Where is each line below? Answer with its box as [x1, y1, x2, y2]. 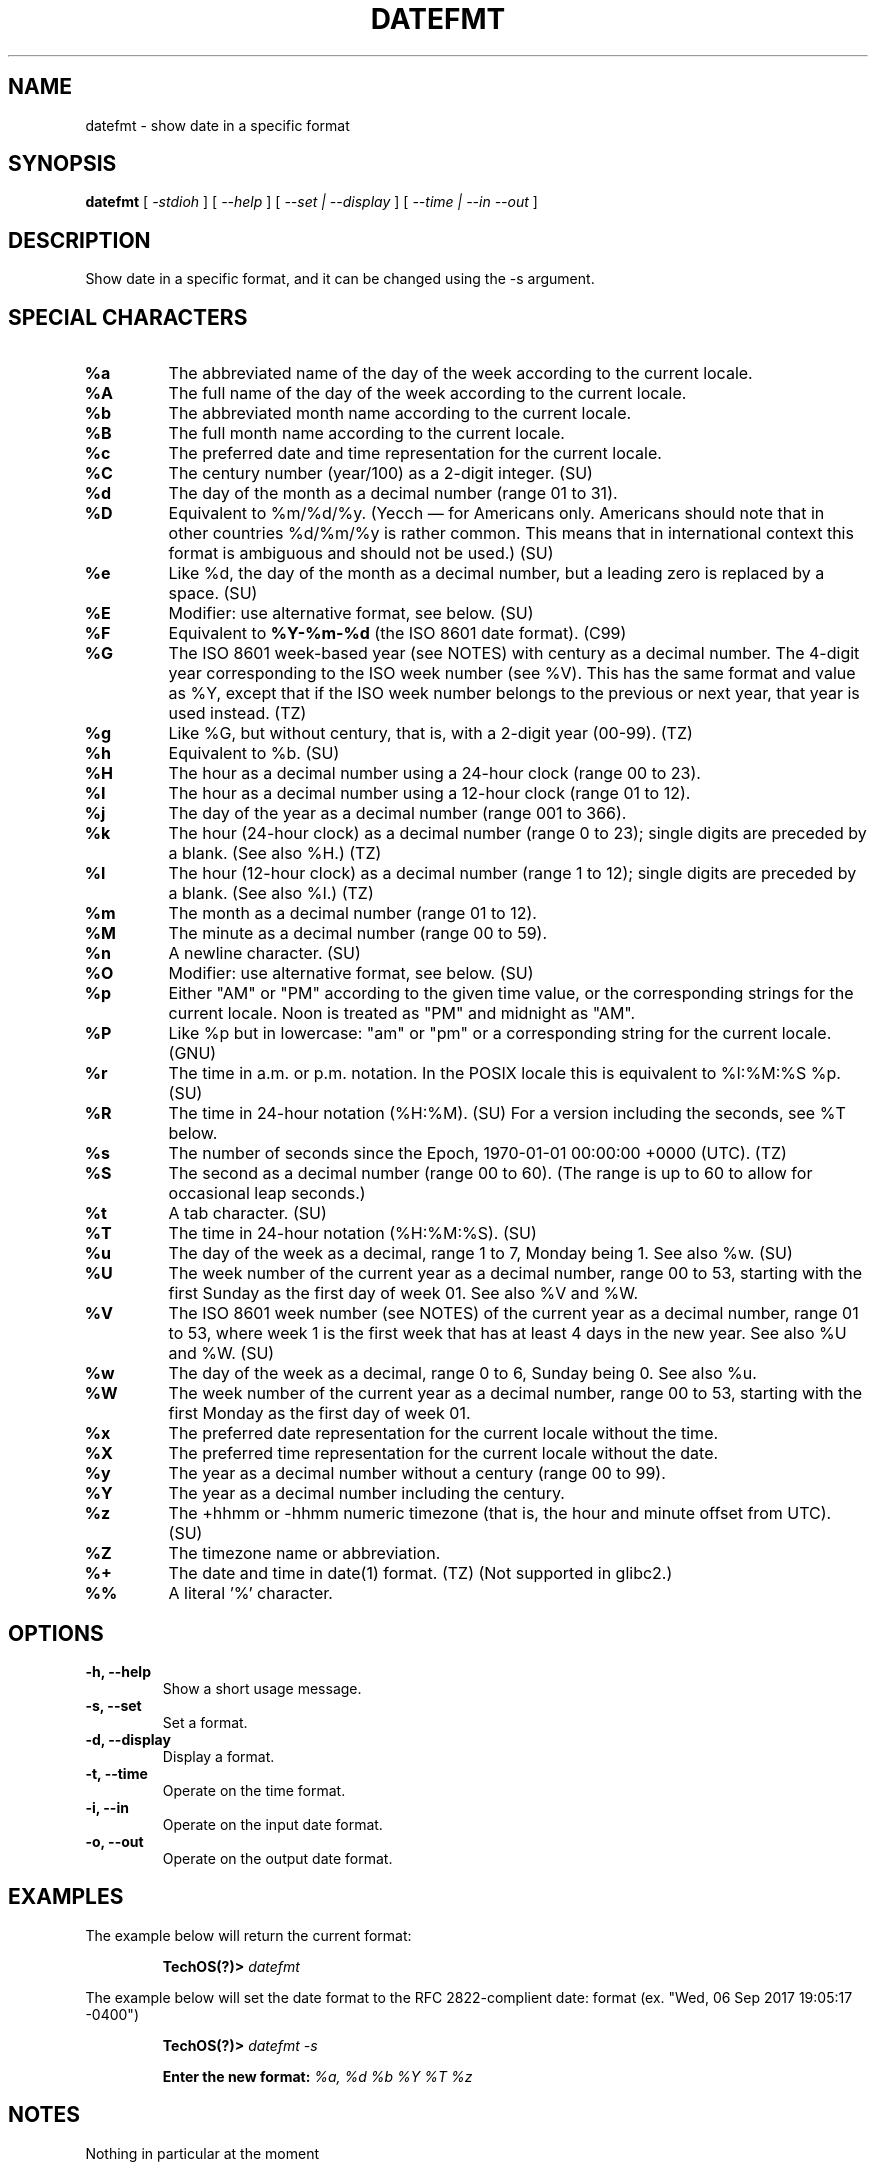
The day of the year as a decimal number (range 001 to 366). [168, 803, 627, 824]
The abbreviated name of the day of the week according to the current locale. [168, 363, 753, 384]
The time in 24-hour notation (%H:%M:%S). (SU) [168, 1223, 537, 1244]
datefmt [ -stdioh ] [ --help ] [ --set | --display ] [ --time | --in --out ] [85, 193, 538, 211]
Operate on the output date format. [162, 1849, 393, 1867]
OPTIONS [8, 1620, 104, 1646]
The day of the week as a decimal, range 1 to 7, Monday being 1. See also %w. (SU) [168, 1243, 793, 1264]
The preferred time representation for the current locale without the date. [168, 1443, 719, 1464]
